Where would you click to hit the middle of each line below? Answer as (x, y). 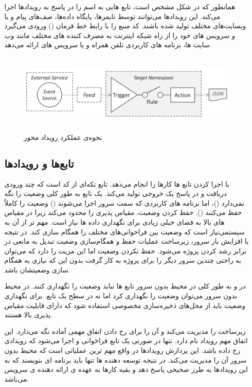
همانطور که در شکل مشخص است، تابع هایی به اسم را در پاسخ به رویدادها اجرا (120, 6)
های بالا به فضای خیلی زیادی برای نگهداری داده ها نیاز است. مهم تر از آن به (115, 222)
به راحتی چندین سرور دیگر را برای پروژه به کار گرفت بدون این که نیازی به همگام (123, 260)
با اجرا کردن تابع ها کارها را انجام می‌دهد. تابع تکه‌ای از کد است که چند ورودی (117, 184)
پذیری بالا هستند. (28, 315)
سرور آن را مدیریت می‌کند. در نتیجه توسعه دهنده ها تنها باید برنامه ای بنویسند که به (126, 359)
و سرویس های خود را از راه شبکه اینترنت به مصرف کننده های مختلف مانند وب (120, 35)
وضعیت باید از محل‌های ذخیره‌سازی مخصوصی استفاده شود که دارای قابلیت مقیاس (125, 305)
